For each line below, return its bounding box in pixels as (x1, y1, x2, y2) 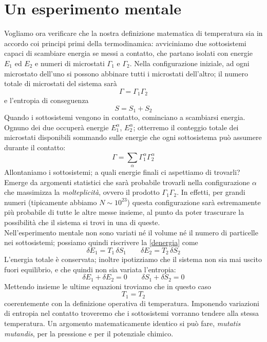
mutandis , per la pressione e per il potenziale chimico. (4, 328, 174, 338)
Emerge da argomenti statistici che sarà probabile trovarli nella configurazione (4, 176, 250, 187)
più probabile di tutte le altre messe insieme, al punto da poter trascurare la (4, 207, 244, 217)
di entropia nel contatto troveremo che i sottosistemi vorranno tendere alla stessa (4, 308, 259, 318)
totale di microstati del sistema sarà (4, 78, 117, 89)
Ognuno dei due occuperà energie (4, 122, 109, 132)
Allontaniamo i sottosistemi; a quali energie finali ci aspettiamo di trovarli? (4, 166, 240, 177)
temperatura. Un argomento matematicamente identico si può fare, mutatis (4, 318, 241, 329)
